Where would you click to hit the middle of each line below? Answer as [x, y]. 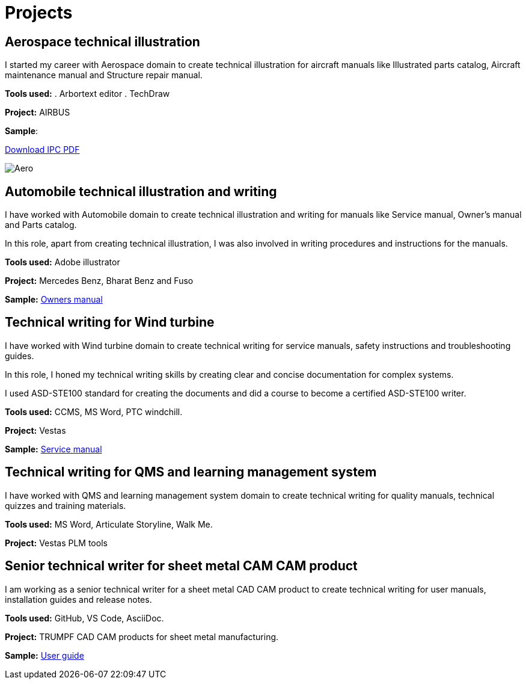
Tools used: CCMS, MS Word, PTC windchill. [94, 411]
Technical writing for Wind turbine [110, 322]
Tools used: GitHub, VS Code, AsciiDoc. [84, 618]
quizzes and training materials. [66, 505]
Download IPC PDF [42, 150]
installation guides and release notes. [78, 599]
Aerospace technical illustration [102, 42]
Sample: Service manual [54, 449]
